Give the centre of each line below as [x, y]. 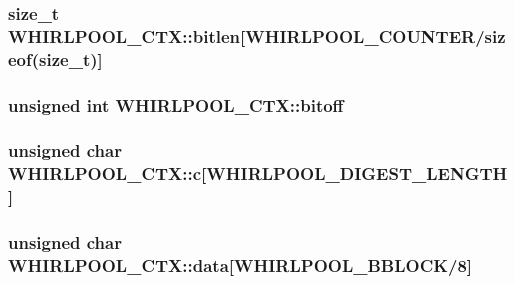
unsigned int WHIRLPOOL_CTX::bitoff [176, 104]
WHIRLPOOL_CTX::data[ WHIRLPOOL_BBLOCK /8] [240, 265]
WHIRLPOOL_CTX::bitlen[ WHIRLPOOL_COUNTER [242, 35]
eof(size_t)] [55, 58]
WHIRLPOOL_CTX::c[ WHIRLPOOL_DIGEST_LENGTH [258, 173]
